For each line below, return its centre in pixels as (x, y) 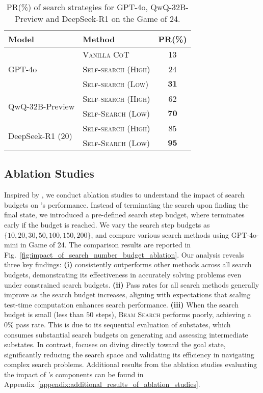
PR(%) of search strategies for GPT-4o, (77, 7)
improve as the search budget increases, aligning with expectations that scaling (127, 294)
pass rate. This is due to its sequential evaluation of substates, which (123, 324)
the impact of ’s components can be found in (74, 374)
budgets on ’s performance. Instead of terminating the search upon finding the (126, 204)
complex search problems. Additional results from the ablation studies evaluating (131, 364)
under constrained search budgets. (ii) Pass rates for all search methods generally (132, 284)
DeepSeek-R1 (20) (40, 135)
